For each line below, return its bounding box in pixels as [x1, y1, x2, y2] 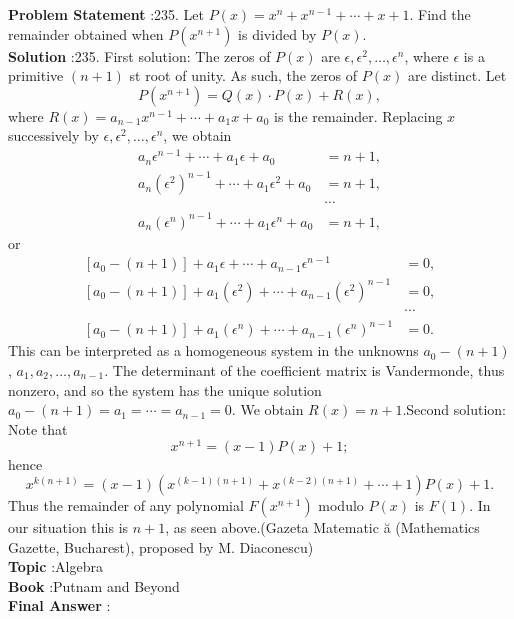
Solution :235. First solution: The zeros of [8, 45, 271, 66]
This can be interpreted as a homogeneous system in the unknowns [8, 340, 419, 361]
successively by [8, 125, 99, 146]
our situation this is [8, 517, 129, 538]
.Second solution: [402, 399, 506, 420]
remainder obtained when [8, 23, 164, 44]
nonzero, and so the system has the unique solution [8, 379, 322, 400]
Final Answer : [8, 595, 111, 616]
